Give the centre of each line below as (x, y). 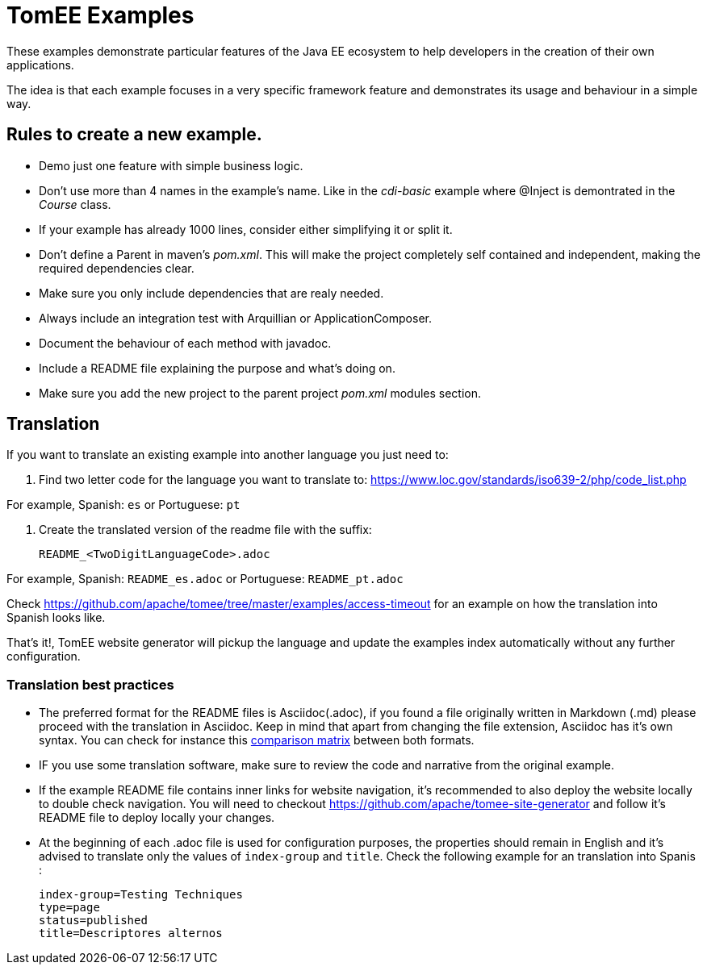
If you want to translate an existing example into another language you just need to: (228, 455)
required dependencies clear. (117, 268)
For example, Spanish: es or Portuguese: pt (123, 505)
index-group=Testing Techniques (141, 895)
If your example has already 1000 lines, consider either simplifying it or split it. (246, 229)
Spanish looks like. (56, 618)
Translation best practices (90, 684)
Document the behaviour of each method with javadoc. (185, 343)
